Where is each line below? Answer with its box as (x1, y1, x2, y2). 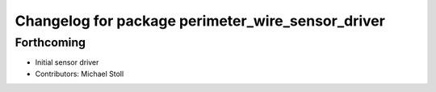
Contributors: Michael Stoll (35, 69, 124, 78)
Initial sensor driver (35, 58, 99, 67)
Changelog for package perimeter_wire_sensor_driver (15, 12, 385, 30)
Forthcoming (15, 35, 86, 50)
